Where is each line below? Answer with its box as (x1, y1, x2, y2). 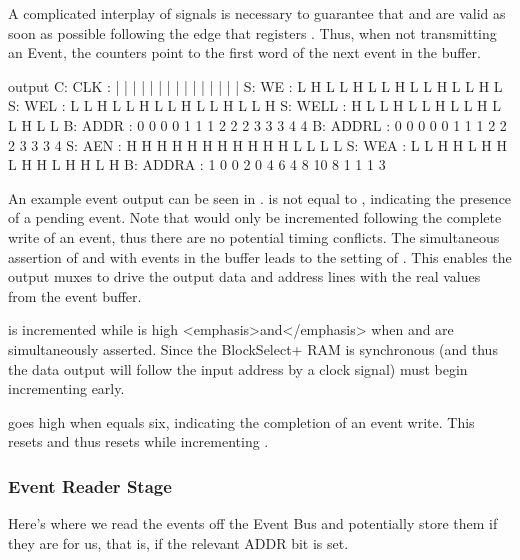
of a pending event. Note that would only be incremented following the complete (8, 207, 502, 228)
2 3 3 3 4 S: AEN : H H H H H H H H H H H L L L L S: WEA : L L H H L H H (8, 134, 508, 155)
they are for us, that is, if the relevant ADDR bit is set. (8, 532, 349, 553)
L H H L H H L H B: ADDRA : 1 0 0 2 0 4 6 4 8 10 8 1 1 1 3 (8, 154, 386, 175)
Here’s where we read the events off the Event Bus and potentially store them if (8, 513, 498, 534)
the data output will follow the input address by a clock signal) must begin (8, 358, 468, 379)
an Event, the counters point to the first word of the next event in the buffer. (8, 42, 482, 63)
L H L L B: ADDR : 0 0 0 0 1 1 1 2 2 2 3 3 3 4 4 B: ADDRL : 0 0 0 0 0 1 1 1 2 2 (8, 114, 507, 135)
